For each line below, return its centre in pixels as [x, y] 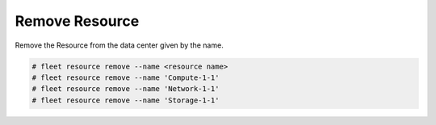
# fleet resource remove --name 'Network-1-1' [126, 89]
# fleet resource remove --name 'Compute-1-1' [126, 77]
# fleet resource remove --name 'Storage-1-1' [126, 100]
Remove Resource [77, 21]
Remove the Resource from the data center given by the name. [119, 45]
